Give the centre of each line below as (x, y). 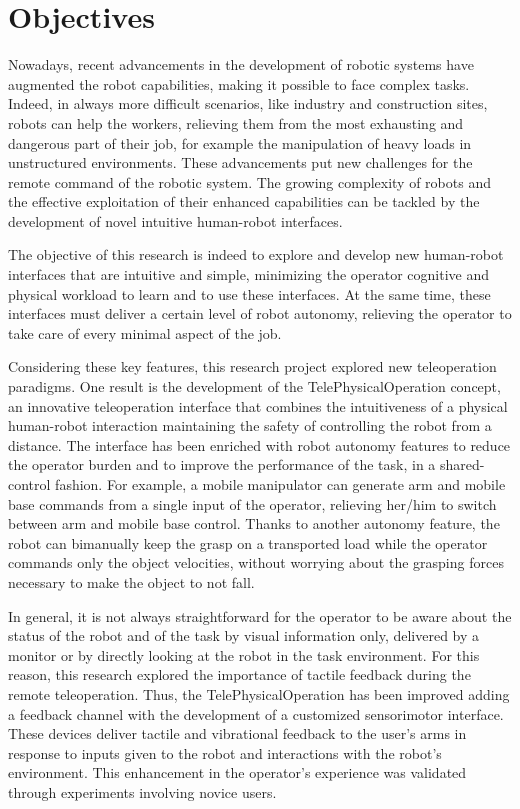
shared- (462, 464)
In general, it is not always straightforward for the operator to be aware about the (260, 615)
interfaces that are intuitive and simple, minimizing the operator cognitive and (248, 274)
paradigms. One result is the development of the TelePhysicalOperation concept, (254, 386)
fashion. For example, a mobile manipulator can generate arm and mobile (280, 484)
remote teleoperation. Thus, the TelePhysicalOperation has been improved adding (259, 693)
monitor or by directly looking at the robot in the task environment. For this (244, 654)
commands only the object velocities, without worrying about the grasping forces (256, 562)
